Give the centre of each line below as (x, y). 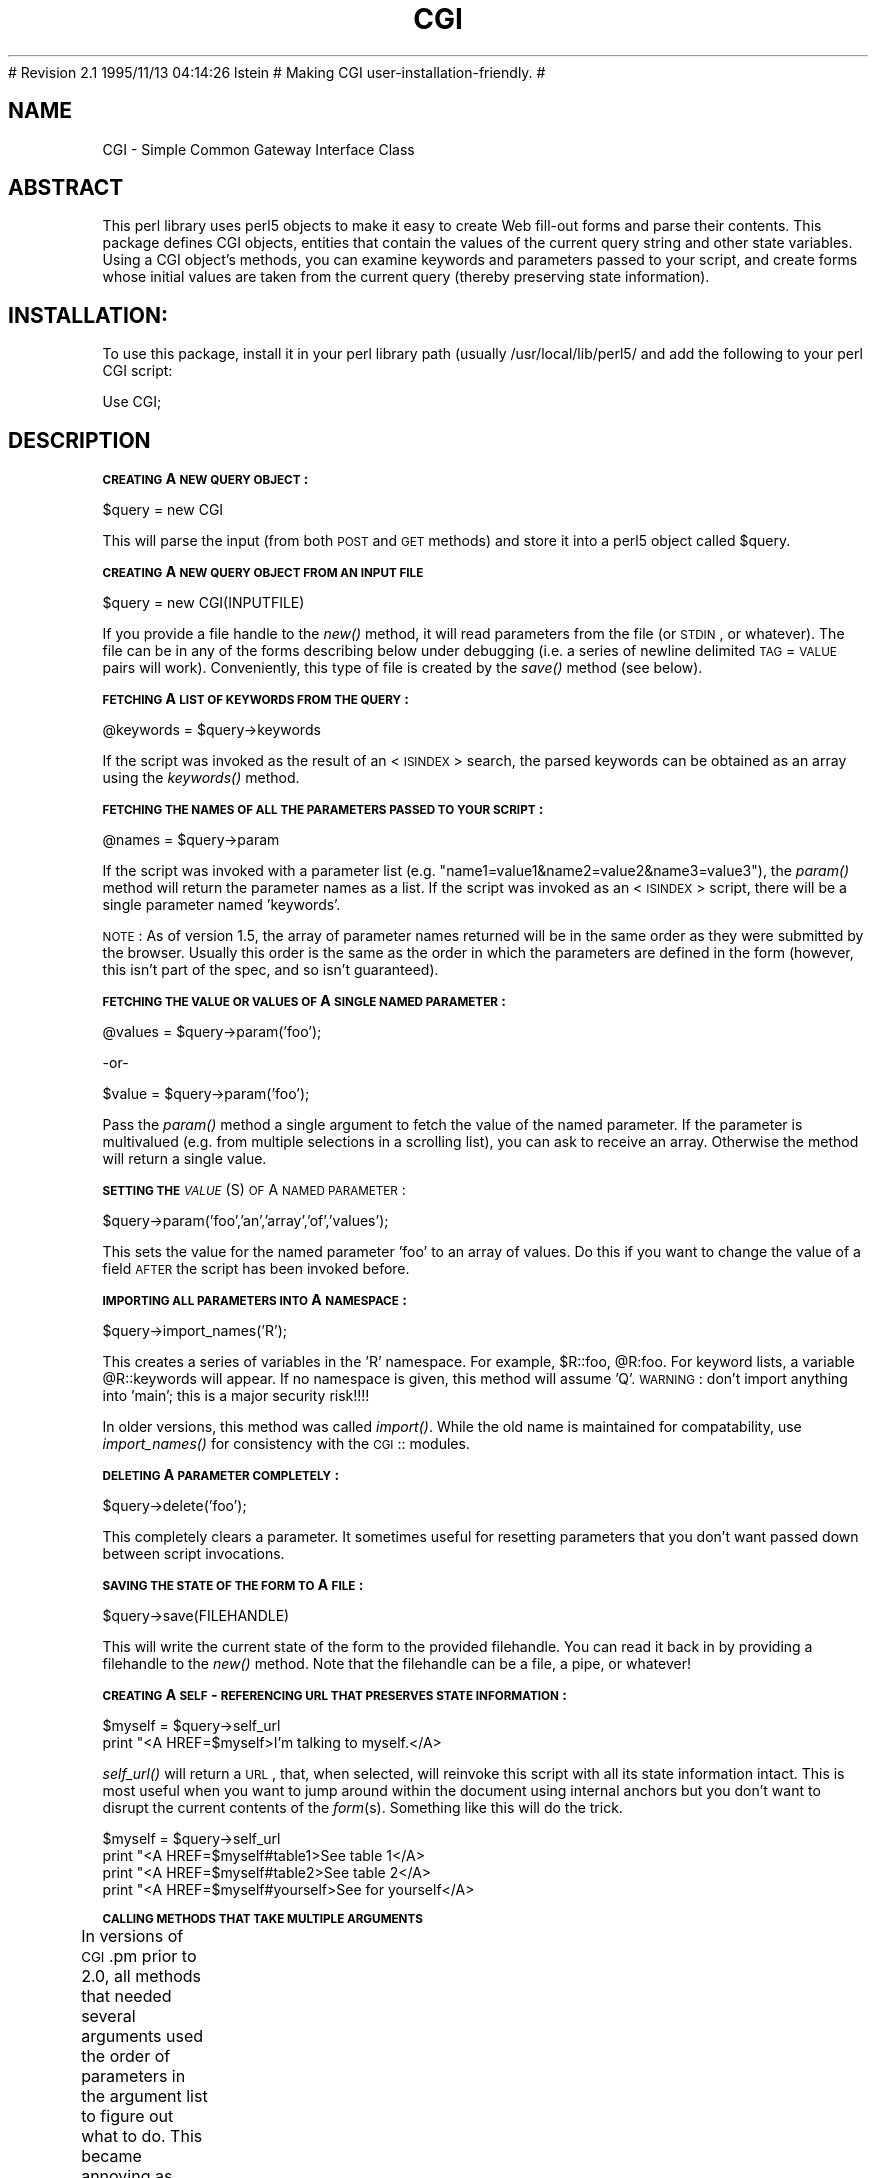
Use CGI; (132, 402)
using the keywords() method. (201, 778)
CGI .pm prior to (139, 1956)
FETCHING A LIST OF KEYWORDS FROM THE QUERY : (255, 699)
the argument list (144, 2096)
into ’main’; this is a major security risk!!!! (236, 1396)
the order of (126, 2056)
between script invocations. (193, 1554)
